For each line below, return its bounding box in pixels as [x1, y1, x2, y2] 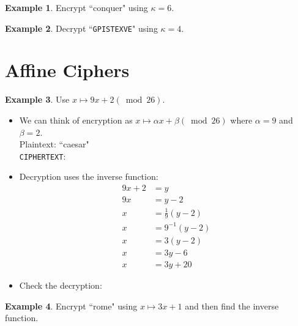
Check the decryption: [19, 279, 102, 292]
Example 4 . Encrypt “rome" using [5, 299, 138, 312]
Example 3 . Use [5, 93, 70, 106]
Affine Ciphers [5, 57, 130, 83]
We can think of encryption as [19, 113, 133, 126]
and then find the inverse [185, 299, 279, 312]
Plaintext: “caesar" [19, 138, 89, 150]
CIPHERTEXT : [19, 149, 66, 162]
